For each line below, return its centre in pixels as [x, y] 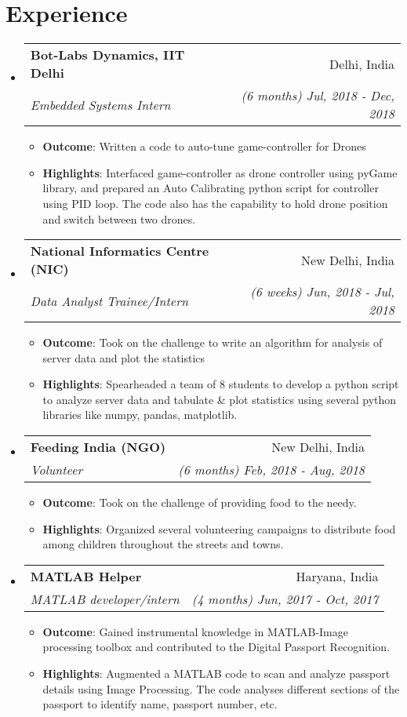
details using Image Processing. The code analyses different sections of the [221, 688]
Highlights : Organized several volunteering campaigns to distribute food [219, 528]
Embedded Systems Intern [100, 104]
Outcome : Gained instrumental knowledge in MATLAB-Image [195, 631]
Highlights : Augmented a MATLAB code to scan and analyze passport [216, 673]
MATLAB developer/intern [105, 599]
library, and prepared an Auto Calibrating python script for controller [211, 188]
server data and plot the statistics [124, 357]
